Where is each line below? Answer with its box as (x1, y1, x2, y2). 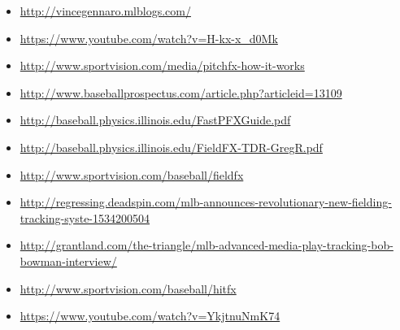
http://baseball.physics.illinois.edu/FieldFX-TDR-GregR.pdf (20, 138, 323, 155)
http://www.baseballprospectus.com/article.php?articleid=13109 (20, 84, 342, 101)
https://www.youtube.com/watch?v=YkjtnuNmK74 (20, 307, 280, 324)
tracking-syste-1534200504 (20, 209, 150, 226)
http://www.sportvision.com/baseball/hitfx (20, 280, 237, 297)
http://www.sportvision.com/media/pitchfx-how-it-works (20, 57, 305, 74)
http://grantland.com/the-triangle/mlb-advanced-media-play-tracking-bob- (20, 237, 393, 254)
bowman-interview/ (20, 252, 117, 269)
